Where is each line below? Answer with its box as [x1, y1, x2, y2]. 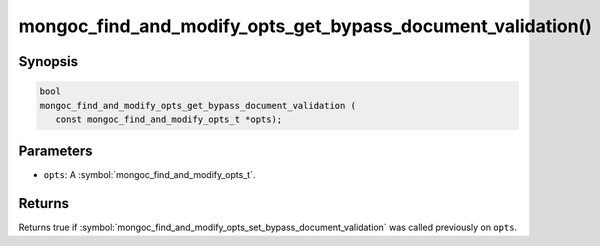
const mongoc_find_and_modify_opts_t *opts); [55, 113, 283, 125]
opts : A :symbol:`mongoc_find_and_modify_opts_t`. [43, 169, 256, 181]
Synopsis [18, 53, 79, 70]
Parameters [18, 143, 93, 160]
